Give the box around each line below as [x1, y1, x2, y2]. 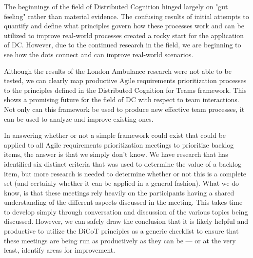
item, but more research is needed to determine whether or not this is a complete [4, 168, 247, 178]
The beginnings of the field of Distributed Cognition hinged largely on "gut [4, 1, 228, 11]
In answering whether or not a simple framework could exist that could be [4, 130, 226, 140]
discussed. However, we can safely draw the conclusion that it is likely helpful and [4, 216, 249, 226]
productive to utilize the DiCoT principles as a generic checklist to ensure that [4, 226, 239, 236]
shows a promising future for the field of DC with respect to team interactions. [4, 94, 239, 105]
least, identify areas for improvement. [4, 245, 116, 255]
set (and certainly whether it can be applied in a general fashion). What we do [4, 178, 239, 188]
